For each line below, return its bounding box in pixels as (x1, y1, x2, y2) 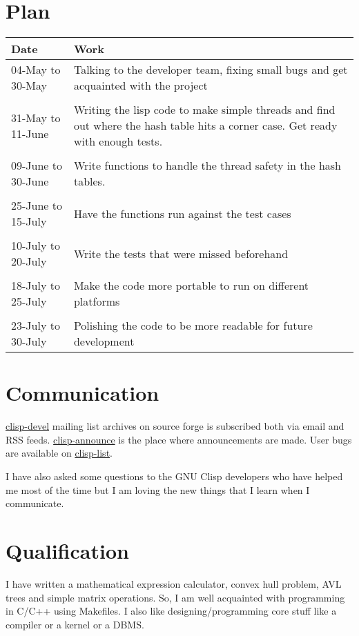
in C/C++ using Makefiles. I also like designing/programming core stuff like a (6, 604, 337, 618)
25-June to (11, 197, 63, 214)
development (73, 333, 135, 350)
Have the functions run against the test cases (73, 205, 291, 221)
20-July (11, 253, 47, 270)
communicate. (6, 496, 64, 510)
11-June (11, 125, 49, 141)
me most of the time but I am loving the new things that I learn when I (6, 482, 310, 497)
